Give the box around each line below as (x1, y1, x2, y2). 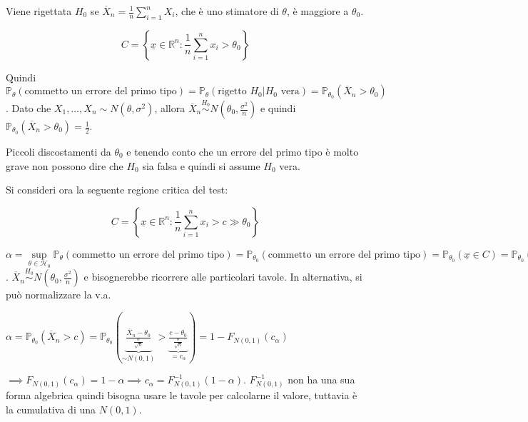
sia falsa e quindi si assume (142, 158, 260, 173)
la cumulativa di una (6, 401, 96, 416)
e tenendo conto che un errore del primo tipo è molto (126, 144, 359, 159)
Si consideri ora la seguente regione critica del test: (6, 182, 228, 197)
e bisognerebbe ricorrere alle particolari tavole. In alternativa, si (83, 269, 362, 284)
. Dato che (6, 101, 51, 116)
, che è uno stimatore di (175, 4, 279, 18)
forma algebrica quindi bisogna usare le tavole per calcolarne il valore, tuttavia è (6, 388, 357, 403)
